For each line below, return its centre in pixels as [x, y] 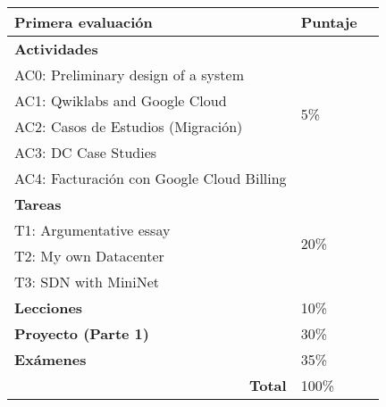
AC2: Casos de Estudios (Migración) [129, 126]
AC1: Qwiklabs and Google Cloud [121, 100]
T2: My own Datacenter [89, 256]
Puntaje [329, 22]
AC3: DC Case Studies [86, 152]
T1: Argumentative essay [92, 230]
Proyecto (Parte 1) [82, 333]
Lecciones [49, 307]
